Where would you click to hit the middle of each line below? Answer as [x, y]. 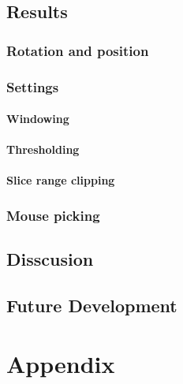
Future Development [92, 306]
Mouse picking [53, 215]
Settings [33, 86]
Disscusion [50, 259]
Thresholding [43, 149]
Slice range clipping [61, 180]
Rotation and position [78, 50]
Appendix [61, 363]
